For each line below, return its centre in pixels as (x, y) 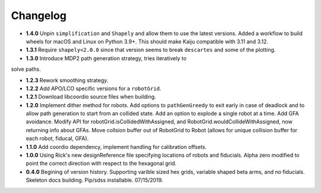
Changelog (39, 15)
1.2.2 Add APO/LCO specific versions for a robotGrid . (94, 88)
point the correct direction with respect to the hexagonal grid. (101, 163)
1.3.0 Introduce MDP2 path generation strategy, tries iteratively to (106, 58)
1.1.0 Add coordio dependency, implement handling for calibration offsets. (116, 147)
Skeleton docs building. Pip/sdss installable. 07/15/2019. (95, 180)
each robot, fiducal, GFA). (57, 138)
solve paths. (26, 69)
